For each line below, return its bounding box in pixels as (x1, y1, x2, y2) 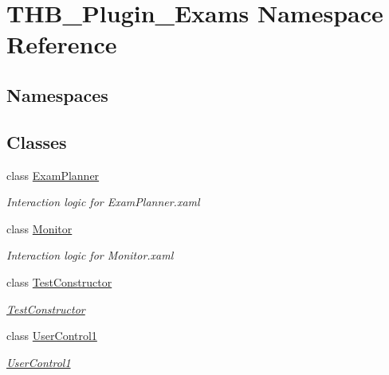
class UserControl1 (6, 327, 97, 344)
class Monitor (6, 220, 73, 236)
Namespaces (6, 82, 108, 107)
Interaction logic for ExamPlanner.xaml (6, 193, 200, 210)
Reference (6, 28, 117, 61)
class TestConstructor (6, 273, 112, 290)
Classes (6, 129, 67, 154)
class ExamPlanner (6, 166, 100, 183)
